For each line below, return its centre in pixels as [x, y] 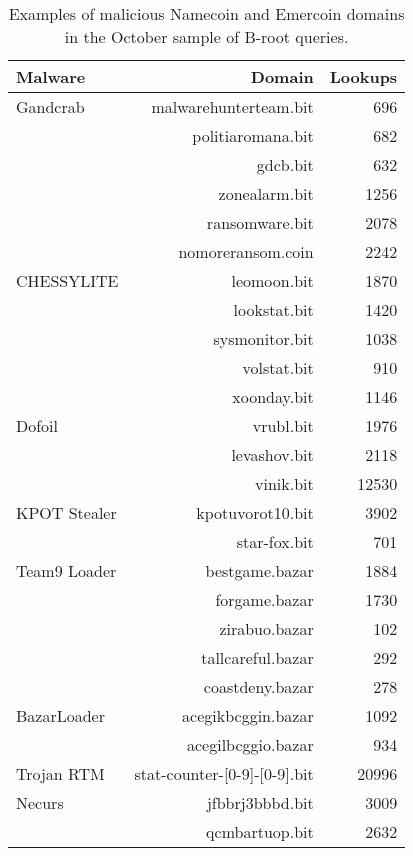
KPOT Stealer [66, 512]
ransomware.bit [260, 222]
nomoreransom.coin [246, 251]
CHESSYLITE [67, 280]
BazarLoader [60, 715]
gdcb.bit [285, 164]
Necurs [40, 802]
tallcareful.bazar [257, 657]
